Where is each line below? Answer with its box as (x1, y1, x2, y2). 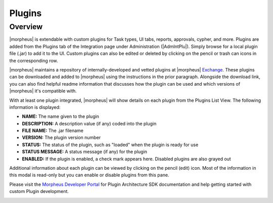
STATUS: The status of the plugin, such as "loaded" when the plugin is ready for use (22, 142, 199, 148)
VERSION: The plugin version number (22, 134, 101, 141)
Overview (9, 22, 43, 31)
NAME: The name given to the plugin (22, 113, 100, 119)
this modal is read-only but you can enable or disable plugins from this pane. (9, 172, 169, 178)
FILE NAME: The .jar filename (22, 127, 83, 133)
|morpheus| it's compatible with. (9, 88, 77, 94)
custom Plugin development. (9, 188, 69, 194)
